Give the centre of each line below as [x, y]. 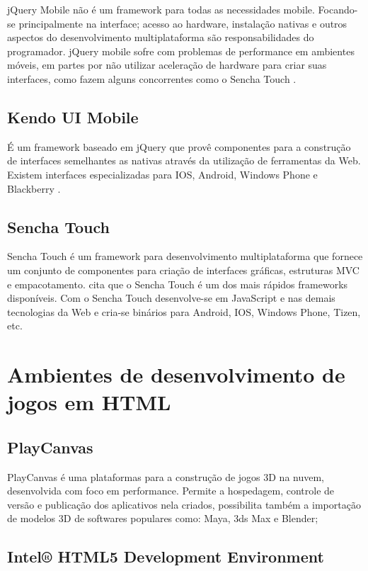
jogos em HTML [89, 402]
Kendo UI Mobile [73, 117]
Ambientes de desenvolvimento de [176, 374]
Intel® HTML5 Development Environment [166, 556]
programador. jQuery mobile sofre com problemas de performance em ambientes [181, 51]
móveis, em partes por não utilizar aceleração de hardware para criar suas [167, 65]
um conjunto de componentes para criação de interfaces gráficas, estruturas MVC [183, 270]
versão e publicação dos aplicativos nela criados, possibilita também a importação [184, 504]
